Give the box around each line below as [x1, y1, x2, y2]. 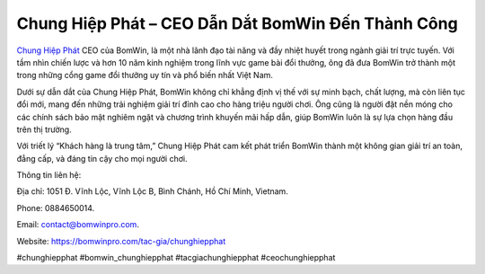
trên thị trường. [16, 124, 72, 135]
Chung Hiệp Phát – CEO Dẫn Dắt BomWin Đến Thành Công [16, 13, 458, 33]
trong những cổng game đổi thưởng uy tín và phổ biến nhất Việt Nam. [16, 70, 274, 81]
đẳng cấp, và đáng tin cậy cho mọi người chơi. [16, 153, 188, 164]
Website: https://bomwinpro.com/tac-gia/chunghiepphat [16, 235, 226, 246]
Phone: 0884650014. [16, 202, 95, 213]
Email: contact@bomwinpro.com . [16, 219, 139, 230]
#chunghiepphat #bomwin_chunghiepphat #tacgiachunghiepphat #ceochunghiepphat [16, 252, 336, 263]
